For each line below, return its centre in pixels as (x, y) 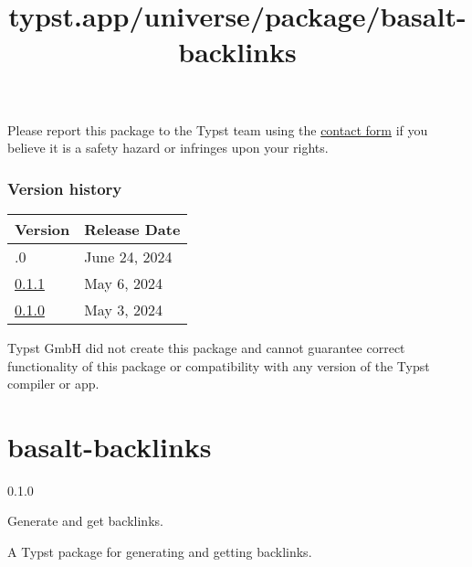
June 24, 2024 (128, 256)
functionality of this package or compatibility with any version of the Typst (219, 365)
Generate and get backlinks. (85, 521)
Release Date (132, 229)
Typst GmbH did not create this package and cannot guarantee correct (206, 347)
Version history (65, 188)
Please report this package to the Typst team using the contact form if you (218, 129)
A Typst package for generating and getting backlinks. (160, 552)
